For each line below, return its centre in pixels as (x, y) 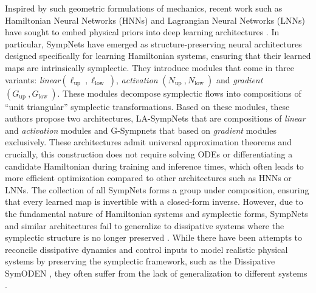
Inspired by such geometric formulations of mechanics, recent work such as (144, 8)
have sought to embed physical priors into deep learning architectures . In (142, 32)
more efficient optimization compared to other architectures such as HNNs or (148, 178)
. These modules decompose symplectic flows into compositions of (179, 93)
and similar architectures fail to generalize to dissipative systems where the (145, 225)
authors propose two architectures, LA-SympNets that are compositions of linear (155, 118)
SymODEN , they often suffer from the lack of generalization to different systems (156, 273)
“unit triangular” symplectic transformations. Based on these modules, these (147, 106)
